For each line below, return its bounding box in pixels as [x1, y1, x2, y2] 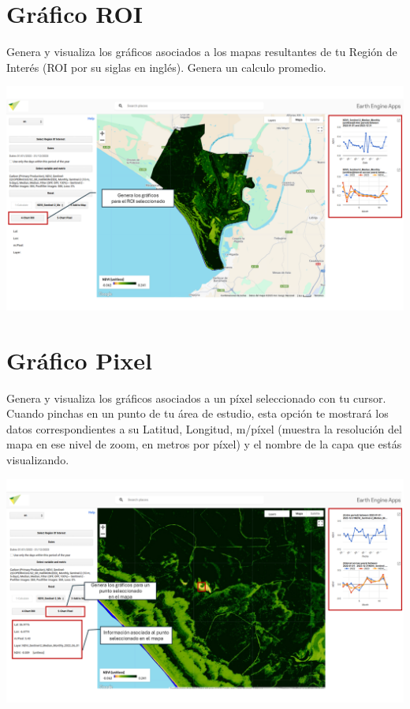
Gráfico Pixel [6, 343, 152, 376]
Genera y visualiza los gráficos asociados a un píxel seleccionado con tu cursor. [6, 389, 386, 406]
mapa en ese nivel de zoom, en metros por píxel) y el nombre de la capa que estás [6, 436, 402, 452]
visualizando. [6, 451, 69, 467]
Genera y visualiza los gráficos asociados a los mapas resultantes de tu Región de [6, 43, 397, 60]
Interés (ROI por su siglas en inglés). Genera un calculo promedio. [6, 58, 326, 75]
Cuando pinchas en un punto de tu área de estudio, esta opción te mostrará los [6, 405, 389, 422]
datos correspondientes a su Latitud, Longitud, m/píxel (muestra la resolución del [6, 420, 402, 437]
